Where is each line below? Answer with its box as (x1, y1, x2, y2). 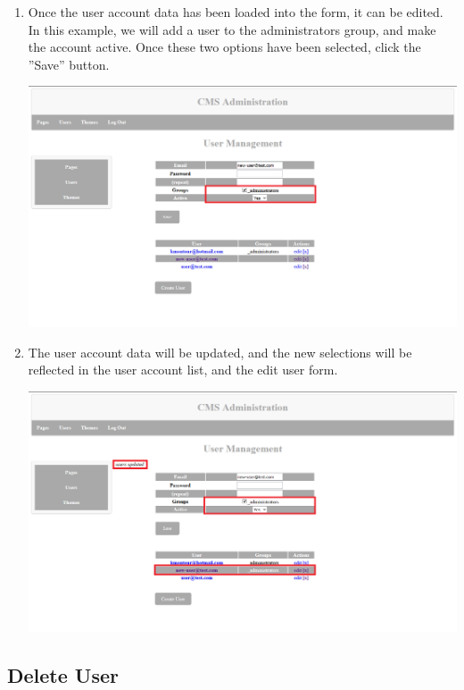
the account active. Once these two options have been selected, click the (28, 38, 421, 56)
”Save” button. (28, 55, 110, 73)
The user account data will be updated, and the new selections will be (28, 342, 412, 361)
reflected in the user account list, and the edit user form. (28, 360, 338, 379)
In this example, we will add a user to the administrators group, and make (28, 20, 436, 38)
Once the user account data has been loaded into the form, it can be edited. (28, 3, 443, 21)
